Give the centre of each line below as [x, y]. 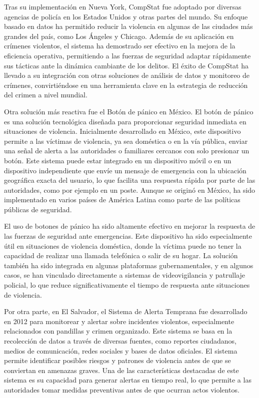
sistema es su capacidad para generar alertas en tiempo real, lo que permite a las [128, 380]
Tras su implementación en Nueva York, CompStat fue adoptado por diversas [123, 6]
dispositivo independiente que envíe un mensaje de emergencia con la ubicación [125, 170]
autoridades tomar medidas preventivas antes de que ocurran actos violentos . [122, 389]
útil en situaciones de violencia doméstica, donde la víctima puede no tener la [123, 245]
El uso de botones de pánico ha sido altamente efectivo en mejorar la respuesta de [130, 226]
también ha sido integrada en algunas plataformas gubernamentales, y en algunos [129, 265]
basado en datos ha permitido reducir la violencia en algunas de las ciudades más [128, 26]
